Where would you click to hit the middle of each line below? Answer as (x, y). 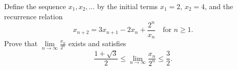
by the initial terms (127, 6)
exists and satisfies (97, 43)
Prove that (21, 43)
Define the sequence (35, 6)
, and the (219, 6)
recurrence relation (34, 16)
